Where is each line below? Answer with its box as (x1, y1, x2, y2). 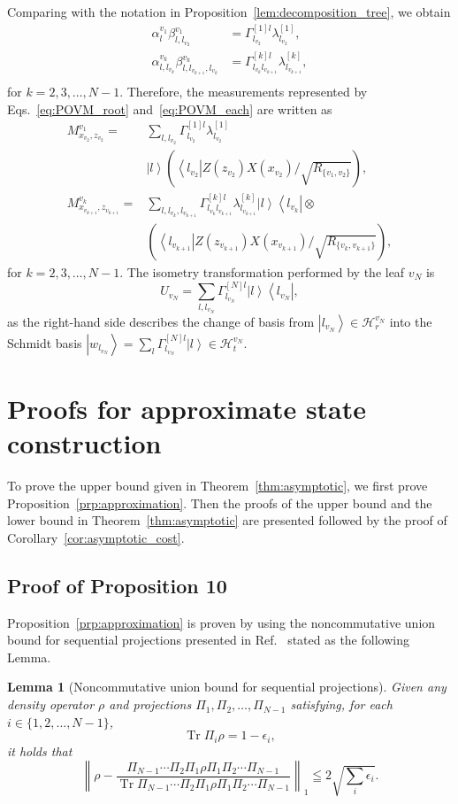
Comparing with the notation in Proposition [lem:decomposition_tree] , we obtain (7, 3, 451, 20)
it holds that (7, 741, 73, 760)
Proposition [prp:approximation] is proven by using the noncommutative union (7, 613, 436, 631)
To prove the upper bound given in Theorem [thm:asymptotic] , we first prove (7, 476, 428, 495)
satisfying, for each (290, 695, 393, 714)
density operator (7, 695, 95, 714)
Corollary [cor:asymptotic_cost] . (7, 528, 185, 546)
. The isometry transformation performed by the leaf (119, 262, 405, 281)
